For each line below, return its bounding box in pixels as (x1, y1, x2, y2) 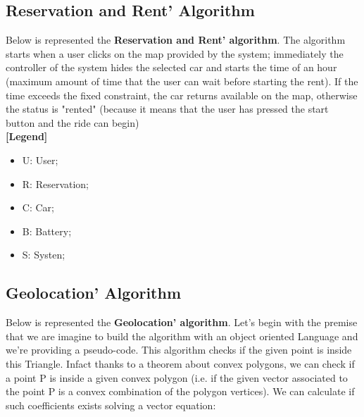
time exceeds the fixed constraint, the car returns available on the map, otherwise (6, 87, 358, 102)
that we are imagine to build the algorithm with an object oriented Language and (6, 328, 358, 343)
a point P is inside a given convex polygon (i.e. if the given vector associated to (6, 370, 348, 385)
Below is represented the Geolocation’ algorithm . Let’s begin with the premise (6, 315, 358, 330)
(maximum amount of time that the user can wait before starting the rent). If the (6, 73, 358, 88)
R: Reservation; (22, 176, 89, 191)
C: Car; (22, 200, 54, 215)
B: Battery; (22, 223, 72, 238)
